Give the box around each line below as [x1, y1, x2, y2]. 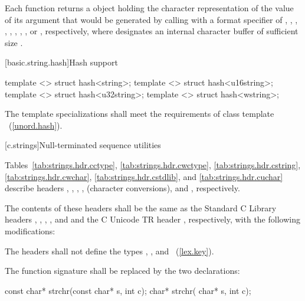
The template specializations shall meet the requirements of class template [5, 107, 274, 120]
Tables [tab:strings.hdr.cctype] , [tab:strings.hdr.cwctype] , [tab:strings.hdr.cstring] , [5, 158, 301, 171]
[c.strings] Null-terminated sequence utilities [5, 139, 161, 151]
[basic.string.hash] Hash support [5, 56, 118, 68]
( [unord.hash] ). [8, 119, 63, 131]
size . [5, 36, 23, 48]
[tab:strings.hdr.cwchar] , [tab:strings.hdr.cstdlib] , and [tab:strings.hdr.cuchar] [5, 170, 283, 182]
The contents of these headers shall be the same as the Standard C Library [5, 201, 277, 214]
